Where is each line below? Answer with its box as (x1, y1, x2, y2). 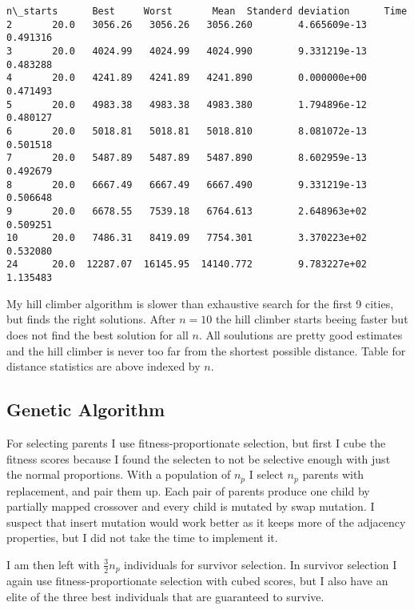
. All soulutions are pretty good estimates (198, 326, 403, 343)
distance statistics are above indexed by (6, 358, 201, 375)
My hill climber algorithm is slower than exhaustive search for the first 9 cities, (6, 295, 394, 311)
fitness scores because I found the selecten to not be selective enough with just (6, 450, 391, 467)
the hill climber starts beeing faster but (215, 311, 408, 327)
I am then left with (6, 556, 100, 572)
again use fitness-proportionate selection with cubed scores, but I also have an (6, 572, 388, 589)
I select (249, 466, 284, 483)
